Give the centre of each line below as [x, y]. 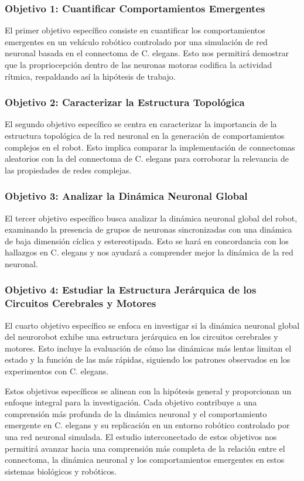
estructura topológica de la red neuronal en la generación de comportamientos [145, 135]
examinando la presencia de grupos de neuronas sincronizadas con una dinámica [148, 229]
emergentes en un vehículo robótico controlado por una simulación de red [136, 41]
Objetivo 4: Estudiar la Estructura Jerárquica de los [131, 290]
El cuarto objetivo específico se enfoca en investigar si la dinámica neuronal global [152, 325]
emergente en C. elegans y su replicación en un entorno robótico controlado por [147, 425]
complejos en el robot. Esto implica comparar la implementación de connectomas [150, 147]
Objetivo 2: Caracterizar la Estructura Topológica [125, 102]
